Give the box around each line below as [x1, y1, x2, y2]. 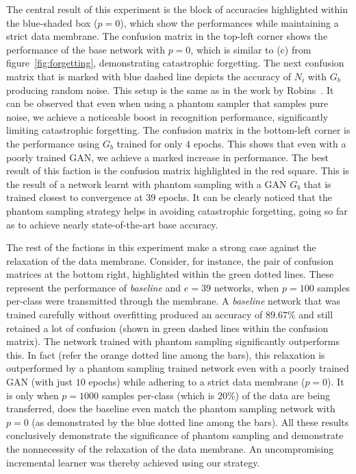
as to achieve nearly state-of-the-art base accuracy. [6, 217, 218, 231]
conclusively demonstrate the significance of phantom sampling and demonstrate [6, 428, 344, 442]
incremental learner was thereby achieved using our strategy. [6, 455, 260, 469]
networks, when [214, 280, 279, 294]
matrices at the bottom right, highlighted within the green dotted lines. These [6, 267, 334, 281]
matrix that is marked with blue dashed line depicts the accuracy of [6, 69, 292, 83]
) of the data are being [235, 388, 331, 402]
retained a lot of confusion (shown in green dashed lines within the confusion [6, 320, 329, 335]
